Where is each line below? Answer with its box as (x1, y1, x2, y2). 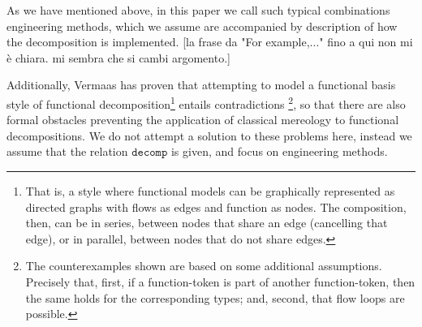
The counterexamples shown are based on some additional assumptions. (25, 257, 382, 274)
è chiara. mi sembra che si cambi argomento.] (6, 49, 230, 66)
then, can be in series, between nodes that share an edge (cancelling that (25, 214, 388, 231)
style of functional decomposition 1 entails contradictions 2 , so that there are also (6, 93, 406, 112)
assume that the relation (6, 143, 128, 160)
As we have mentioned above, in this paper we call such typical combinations (6, 2, 390, 18)
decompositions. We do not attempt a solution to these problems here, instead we (6, 127, 412, 144)
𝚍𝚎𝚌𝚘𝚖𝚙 (131, 147, 168, 159)
